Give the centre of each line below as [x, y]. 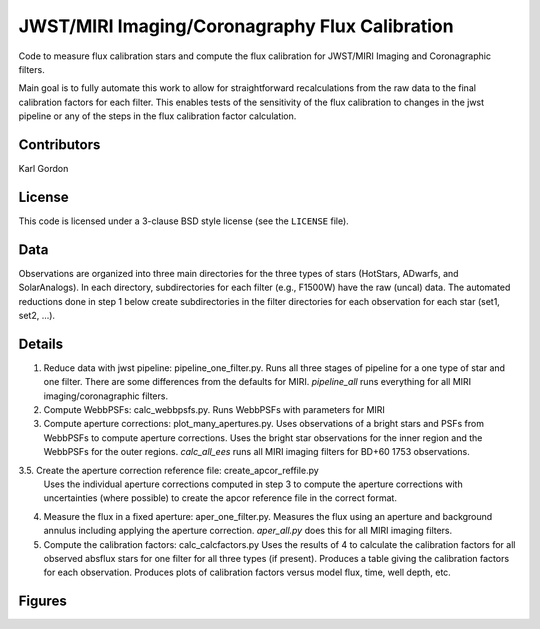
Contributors [59, 144]
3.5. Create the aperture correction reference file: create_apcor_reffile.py [168, 470]
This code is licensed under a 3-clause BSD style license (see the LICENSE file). [183, 221]
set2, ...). [36, 315]
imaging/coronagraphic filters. [106, 396]
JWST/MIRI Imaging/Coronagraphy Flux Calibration [236, 26]
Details [41, 343]
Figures [42, 601]
